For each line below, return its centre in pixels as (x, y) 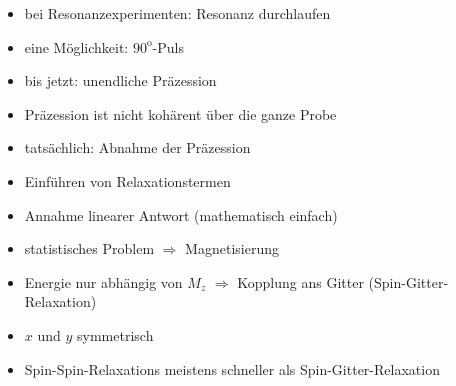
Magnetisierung (232, 248)
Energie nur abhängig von (103, 281)
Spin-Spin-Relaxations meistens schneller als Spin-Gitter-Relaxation (232, 368)
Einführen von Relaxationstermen (127, 180)
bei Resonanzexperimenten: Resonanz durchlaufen (177, 13)
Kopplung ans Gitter (300, 281)
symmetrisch (115, 334)
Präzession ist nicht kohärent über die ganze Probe (180, 113)
